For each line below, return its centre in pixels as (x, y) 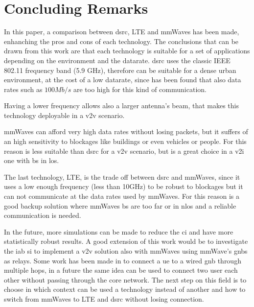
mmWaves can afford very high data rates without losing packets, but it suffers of (126, 131)
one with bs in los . (32, 160)
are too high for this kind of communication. (140, 89)
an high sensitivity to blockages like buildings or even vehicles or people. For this (125, 141)
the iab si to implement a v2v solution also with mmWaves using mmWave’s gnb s (126, 251)
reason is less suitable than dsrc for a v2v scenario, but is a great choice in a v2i (124, 151)
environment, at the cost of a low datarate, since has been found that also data (123, 80)
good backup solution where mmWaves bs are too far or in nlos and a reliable (120, 205)
